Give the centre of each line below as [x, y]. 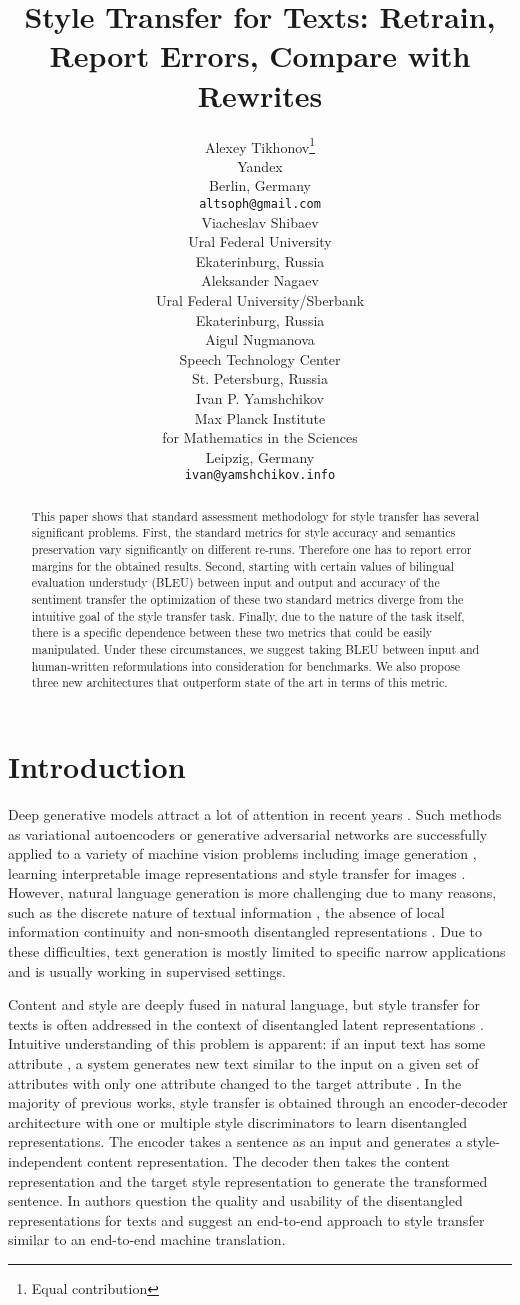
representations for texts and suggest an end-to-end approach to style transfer [246, 1219]
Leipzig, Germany [260, 456]
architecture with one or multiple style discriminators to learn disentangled [238, 1121]
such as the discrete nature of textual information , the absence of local [226, 911]
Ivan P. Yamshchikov [260, 397]
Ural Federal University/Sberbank [260, 299]
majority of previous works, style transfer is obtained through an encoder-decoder [258, 1102]
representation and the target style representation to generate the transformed [248, 1180]
